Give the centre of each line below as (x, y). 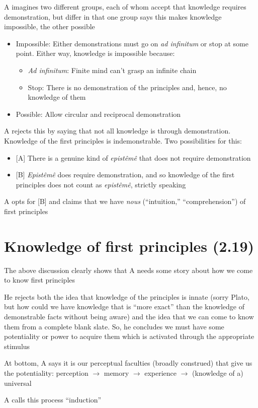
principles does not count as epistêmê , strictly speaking (101, 184)
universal (18, 383)
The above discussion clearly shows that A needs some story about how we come (128, 270)
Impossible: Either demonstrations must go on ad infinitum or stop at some (132, 43)
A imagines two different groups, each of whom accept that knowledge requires (125, 7)
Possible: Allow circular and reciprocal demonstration (98, 114)
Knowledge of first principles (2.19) (129, 246)
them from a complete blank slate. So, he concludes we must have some (114, 326)
